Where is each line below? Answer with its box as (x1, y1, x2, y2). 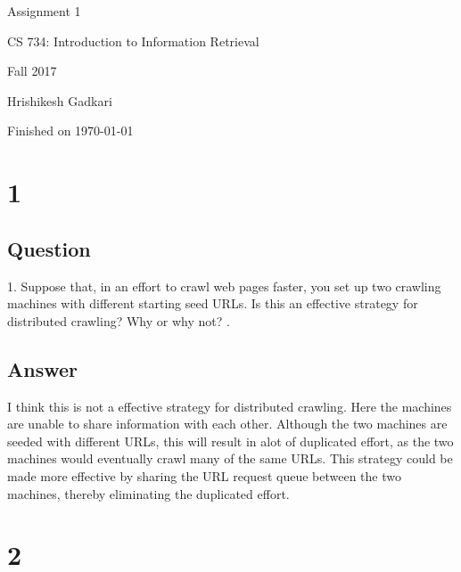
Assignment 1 (7, 2, 81, 20)
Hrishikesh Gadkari (7, 91, 112, 110)
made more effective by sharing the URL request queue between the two (7, 466, 401, 485)
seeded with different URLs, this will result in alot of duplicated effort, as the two (7, 431, 454, 450)
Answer (7, 355, 78, 382)
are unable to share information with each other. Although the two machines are (7, 414, 448, 433)
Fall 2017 (7, 61, 57, 80)
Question (7, 234, 91, 262)
